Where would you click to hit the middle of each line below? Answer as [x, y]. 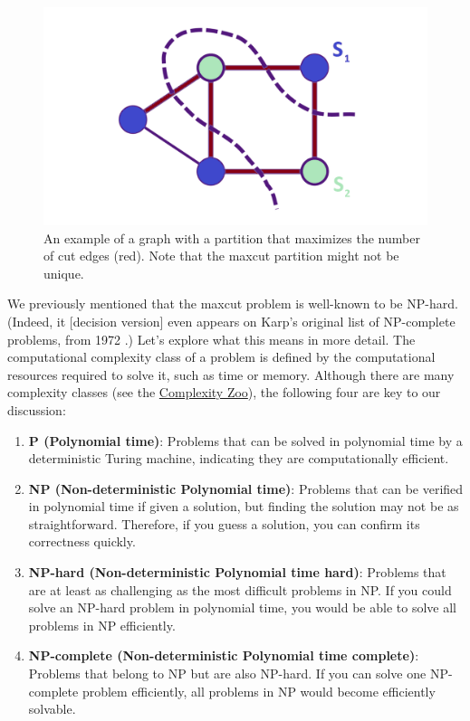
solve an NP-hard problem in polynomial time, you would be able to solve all [242, 607]
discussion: [37, 409]
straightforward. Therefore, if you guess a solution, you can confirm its [224, 523]
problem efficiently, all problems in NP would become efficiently [259, 691]
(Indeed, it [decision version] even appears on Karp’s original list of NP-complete [231, 321]
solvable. [52, 709]
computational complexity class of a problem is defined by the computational [221, 357]
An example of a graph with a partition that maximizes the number [232, 237]
